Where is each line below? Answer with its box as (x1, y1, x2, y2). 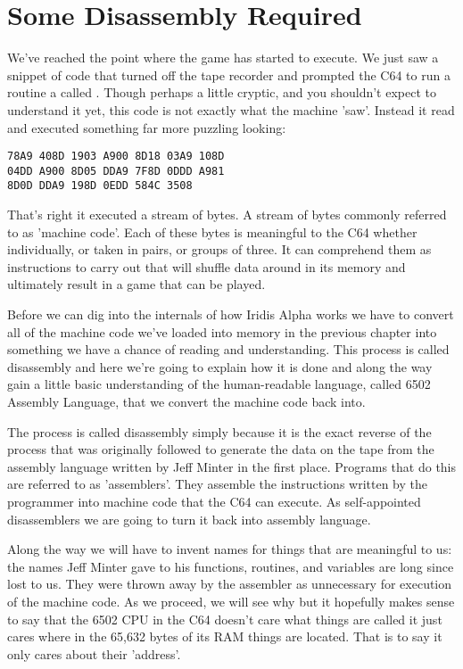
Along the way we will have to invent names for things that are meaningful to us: (7, 540, 452, 558)
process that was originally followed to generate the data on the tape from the (7, 440, 434, 458)
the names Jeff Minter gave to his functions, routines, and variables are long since (7, 557, 454, 575)
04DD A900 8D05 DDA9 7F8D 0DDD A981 (7, 164, 225, 178)
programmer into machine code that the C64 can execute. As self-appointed (7, 491, 421, 510)
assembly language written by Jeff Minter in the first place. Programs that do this (7, 457, 457, 475)
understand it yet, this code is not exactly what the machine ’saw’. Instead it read (7, 100, 455, 119)
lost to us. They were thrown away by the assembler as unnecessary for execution (7, 574, 452, 593)
